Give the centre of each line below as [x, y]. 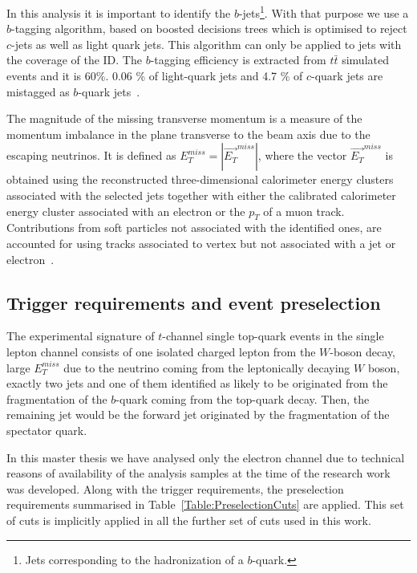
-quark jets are [347, 76]
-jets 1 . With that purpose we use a [324, 12]
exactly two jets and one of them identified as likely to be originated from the [197, 383]
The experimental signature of [81, 336]
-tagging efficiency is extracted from [238, 60]
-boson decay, [363, 351]
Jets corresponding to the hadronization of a [134, 559]
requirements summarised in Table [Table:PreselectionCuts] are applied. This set [205, 504]
